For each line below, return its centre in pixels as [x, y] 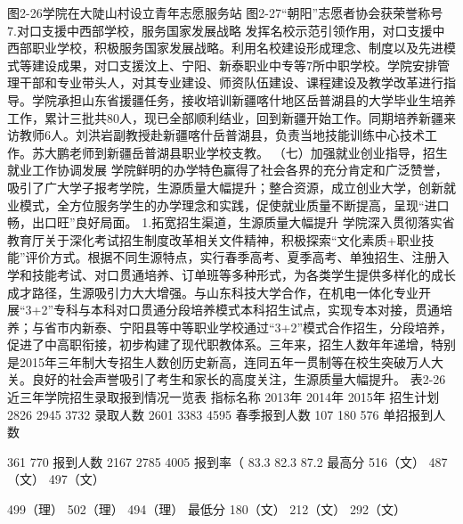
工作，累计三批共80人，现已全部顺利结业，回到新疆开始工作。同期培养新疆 [225, 117]
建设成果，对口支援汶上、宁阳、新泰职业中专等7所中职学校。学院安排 [234, 65]
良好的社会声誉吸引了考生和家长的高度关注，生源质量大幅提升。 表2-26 [239, 379]
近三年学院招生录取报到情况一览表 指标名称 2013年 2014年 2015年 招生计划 [223, 397]
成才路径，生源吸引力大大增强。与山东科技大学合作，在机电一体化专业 [213, 292]
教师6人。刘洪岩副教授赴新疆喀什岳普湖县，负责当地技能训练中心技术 [222, 135]
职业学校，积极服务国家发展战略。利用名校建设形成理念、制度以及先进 [237, 48]
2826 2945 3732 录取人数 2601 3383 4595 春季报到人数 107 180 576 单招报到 [220, 414]
